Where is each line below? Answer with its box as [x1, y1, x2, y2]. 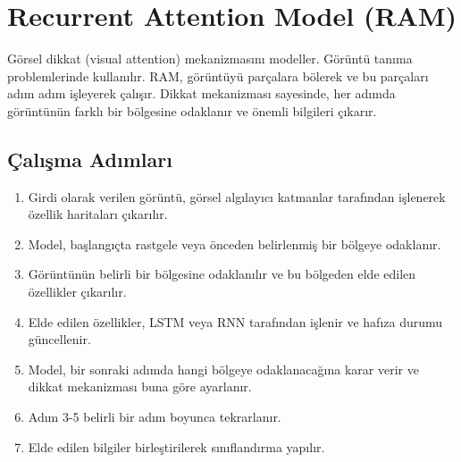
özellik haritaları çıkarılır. [28, 205, 168, 223]
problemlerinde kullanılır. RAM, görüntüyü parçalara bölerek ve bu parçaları [7, 66, 429, 85]
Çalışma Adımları [7, 145, 172, 172]
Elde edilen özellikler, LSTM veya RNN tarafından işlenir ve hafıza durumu [28, 312, 443, 331]
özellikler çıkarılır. [28, 282, 127, 301]
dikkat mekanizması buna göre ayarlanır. [28, 377, 252, 396]
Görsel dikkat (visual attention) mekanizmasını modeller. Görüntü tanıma [7, 49, 413, 68]
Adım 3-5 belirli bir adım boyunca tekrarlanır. [28, 407, 281, 426]
